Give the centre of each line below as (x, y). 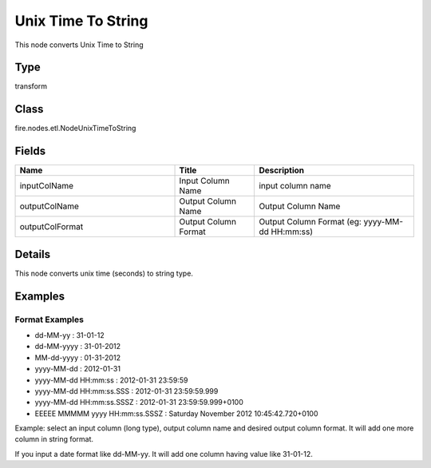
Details (33, 254)
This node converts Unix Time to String (79, 45)
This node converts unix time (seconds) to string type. (104, 273)
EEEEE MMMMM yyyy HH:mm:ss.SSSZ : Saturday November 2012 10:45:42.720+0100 (176, 413)
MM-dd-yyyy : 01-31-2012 (78, 357)
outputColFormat (51, 227)
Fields (30, 151)
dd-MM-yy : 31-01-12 (69, 335)
